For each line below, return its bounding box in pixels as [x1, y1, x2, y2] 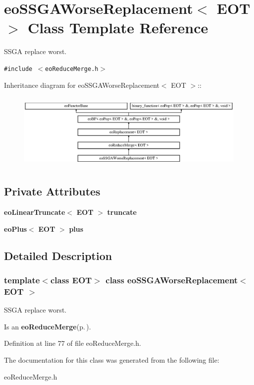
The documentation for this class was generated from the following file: [4, 355, 219, 365]
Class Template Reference [28, 17, 208, 38]
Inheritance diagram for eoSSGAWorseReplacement [4, 79, 159, 90]
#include [4, 65, 33, 72]
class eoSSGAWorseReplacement [105, 274, 238, 286]
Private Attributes [4, 184, 101, 199]
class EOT [50, 274, 92, 286]
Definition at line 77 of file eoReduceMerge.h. [4, 338, 141, 348]
